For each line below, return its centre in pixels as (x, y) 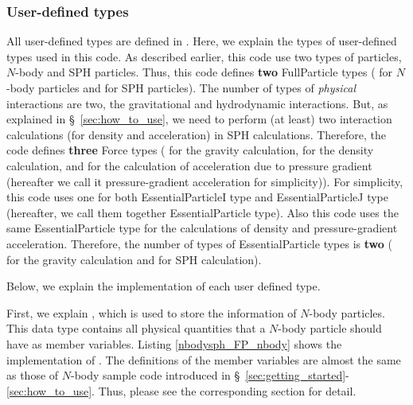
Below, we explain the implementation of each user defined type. (164, 286)
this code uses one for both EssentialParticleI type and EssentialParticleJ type (197, 197)
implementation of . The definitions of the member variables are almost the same (204, 359)
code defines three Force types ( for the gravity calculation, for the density (190, 150)
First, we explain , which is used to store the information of (152, 312)
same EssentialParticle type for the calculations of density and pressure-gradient (202, 228)
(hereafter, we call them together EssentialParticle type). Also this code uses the (203, 212)
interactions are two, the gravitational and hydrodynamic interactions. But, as (197, 103)
